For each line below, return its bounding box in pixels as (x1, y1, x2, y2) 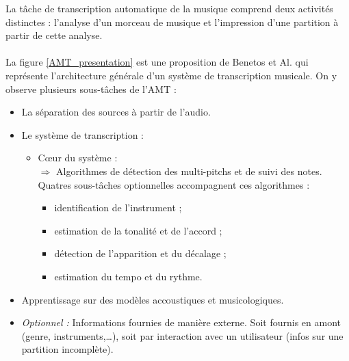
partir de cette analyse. (5, 28, 103, 42)
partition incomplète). (21, 342, 114, 356)
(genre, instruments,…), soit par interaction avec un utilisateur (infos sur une (21, 328, 344, 343)
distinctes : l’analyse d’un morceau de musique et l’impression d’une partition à (5, 14, 339, 29)
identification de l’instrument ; (54, 200, 182, 215)
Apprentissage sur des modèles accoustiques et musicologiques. (21, 292, 284, 306)
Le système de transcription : (21, 127, 144, 142)
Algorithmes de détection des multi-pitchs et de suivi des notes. (55, 163, 322, 178)
